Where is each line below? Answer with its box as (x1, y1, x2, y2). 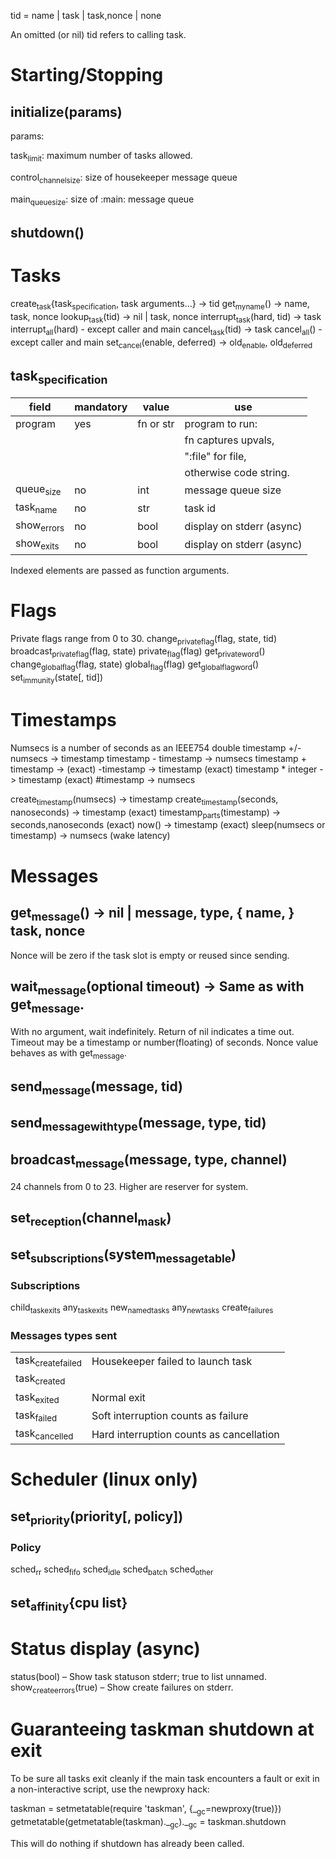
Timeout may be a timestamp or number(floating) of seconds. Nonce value (10, 1036, 319, 1048)
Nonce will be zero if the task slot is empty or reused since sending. (10, 949, 290, 961)
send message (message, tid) (10, 1078, 183, 1098)
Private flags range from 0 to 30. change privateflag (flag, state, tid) (10, 632, 278, 647)
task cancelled (15, 1426, 74, 1442)
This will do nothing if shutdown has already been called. (10, 1837, 245, 1849)
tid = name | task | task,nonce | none (10, 10, 162, 21)
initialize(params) (10, 103, 123, 120)
